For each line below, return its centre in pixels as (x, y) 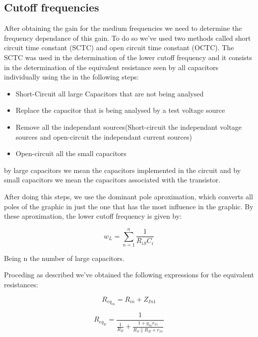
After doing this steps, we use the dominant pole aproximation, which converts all (129, 196)
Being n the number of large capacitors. (64, 258)
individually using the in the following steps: (71, 77)
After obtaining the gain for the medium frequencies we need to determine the (123, 28)
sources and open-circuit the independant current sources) (104, 136)
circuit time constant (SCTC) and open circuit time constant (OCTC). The (119, 47)
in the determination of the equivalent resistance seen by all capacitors (111, 67)
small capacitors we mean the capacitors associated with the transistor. (112, 180)
